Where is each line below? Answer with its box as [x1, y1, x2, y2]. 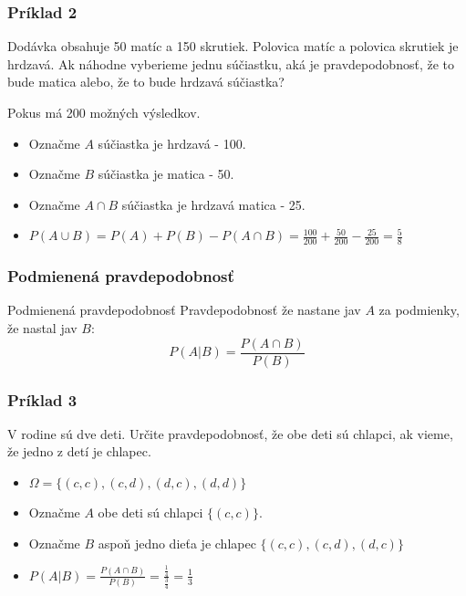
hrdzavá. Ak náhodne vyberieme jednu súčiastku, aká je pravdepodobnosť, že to [7, 54, 454, 73]
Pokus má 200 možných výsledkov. [7, 103, 201, 121]
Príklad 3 [7, 388, 78, 411]
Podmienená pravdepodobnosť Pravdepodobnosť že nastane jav [7, 300, 361, 319]
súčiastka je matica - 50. [98, 164, 234, 183]
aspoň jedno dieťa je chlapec [98, 533, 256, 552]
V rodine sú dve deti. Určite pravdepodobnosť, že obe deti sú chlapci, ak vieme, [7, 423, 453, 443]
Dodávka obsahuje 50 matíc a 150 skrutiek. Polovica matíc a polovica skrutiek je [7, 37, 459, 56]
